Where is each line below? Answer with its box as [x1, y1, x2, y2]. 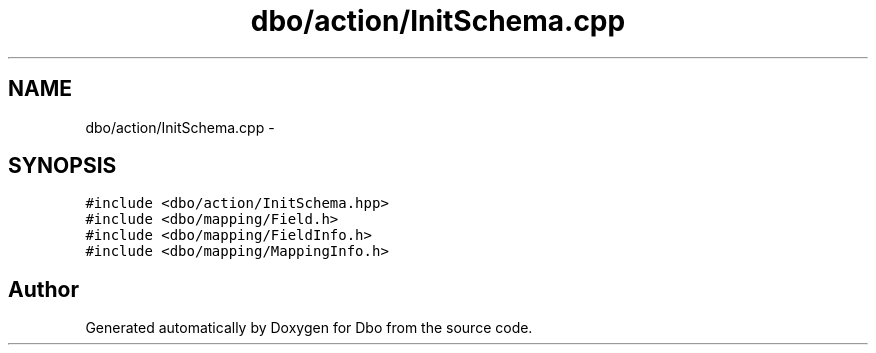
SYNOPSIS [8, 153, 117, 179]
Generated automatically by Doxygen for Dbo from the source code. [85, 319, 533, 337]
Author [8, 276, 79, 302]
